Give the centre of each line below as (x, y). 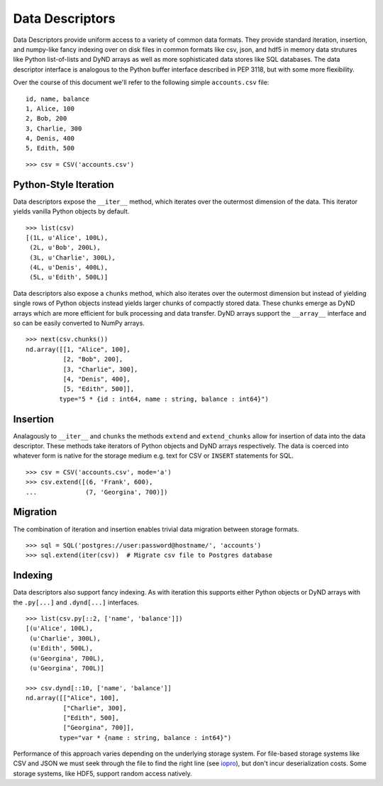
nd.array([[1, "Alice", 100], (78, 349)
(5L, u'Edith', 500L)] (69, 277)
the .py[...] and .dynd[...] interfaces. (76, 602)
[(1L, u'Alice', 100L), (67, 237)
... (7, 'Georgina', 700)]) (97, 492)
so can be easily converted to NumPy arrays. (79, 323)
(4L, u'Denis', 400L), (69, 267)
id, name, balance (58, 99)
